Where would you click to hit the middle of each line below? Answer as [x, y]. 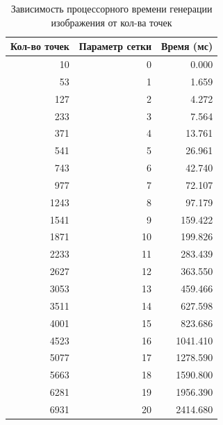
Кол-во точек [40, 46]
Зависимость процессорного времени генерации [111, 8]
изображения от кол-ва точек [111, 22]
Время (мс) [187, 46]
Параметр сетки [115, 46]
